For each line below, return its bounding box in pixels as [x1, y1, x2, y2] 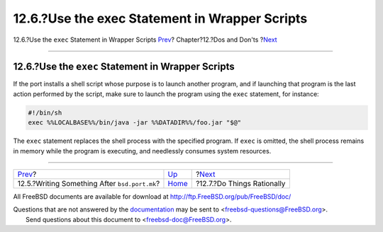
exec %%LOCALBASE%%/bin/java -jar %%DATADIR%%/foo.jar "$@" [28, 119, 242, 127]
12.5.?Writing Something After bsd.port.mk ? [17, 178, 160, 188]
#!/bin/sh [28, 108, 62, 117]
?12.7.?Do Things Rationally [195, 178, 286, 188]
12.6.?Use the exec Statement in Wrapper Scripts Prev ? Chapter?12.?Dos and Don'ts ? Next [13, 35, 277, 44]
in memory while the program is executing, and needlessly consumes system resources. [13, 146, 272, 155]
